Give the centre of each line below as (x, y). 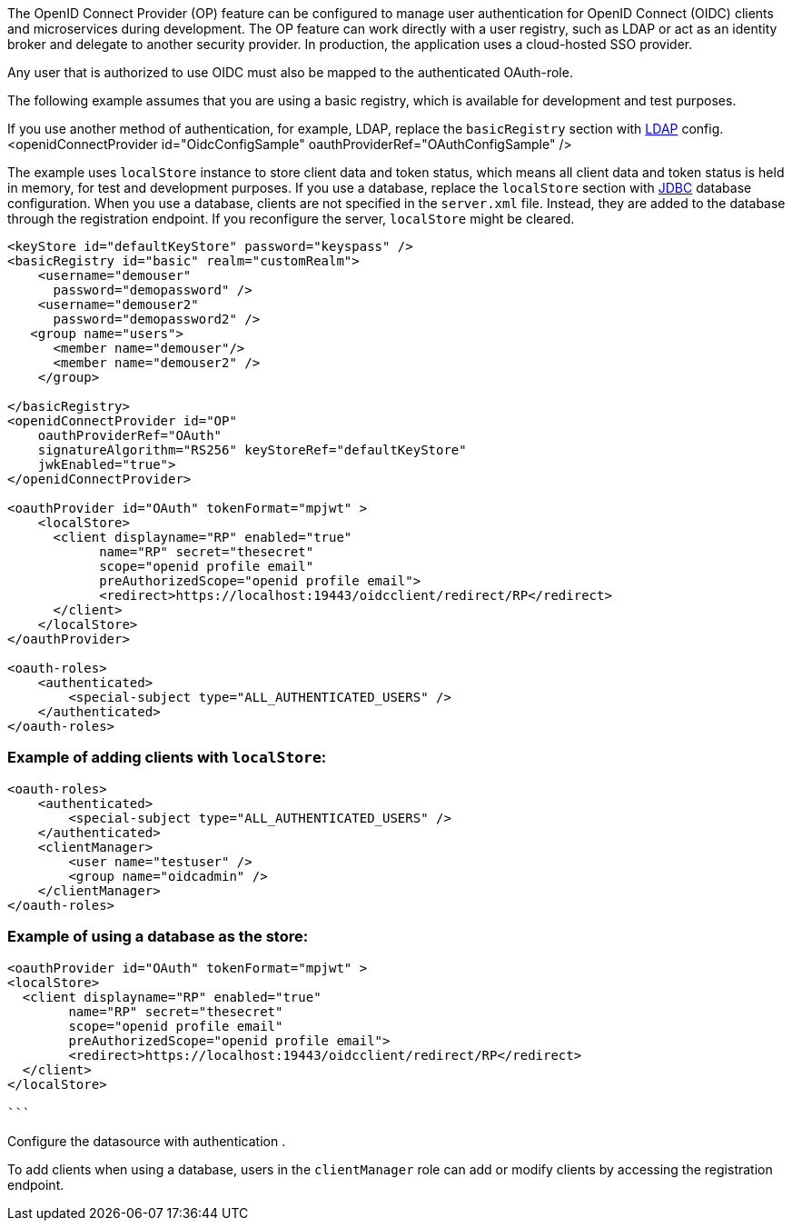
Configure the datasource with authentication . (147, 1141)
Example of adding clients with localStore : (167, 758)
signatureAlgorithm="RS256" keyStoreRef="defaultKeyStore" (252, 450)
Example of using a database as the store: (158, 937)
